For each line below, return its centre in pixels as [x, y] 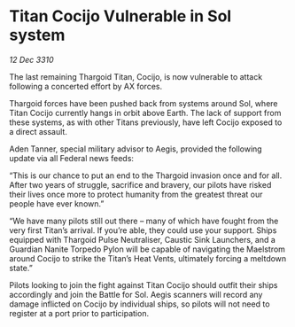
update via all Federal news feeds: [72, 158]
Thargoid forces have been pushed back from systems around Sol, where [144, 103]
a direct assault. [39, 131]
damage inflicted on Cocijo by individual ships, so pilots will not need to [140, 304]
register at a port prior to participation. [79, 313]
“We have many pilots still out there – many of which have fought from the [144, 221]
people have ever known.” [57, 203]
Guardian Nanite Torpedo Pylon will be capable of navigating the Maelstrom [147, 249]
